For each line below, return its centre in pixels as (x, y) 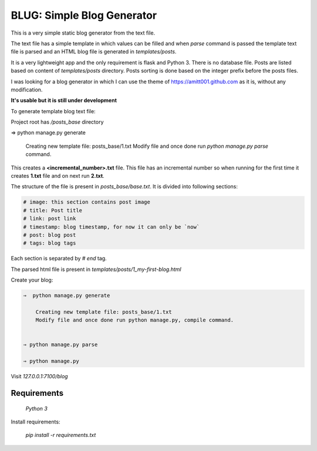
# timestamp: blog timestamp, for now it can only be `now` (112, 227)
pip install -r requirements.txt (61, 435)
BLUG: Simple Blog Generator (84, 15)
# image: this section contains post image (87, 202)
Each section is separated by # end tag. (59, 259)
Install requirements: (36, 422)
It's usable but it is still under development (64, 100)
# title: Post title (53, 210)
